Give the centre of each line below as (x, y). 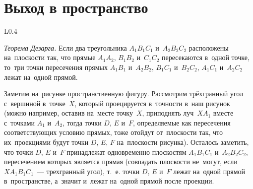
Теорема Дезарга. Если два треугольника (65, 47)
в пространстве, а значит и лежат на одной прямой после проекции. (109, 181)
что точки (19, 152)
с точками (19, 122)
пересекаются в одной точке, (206, 57)
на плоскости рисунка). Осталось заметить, (183, 142)
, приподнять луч (168, 113)
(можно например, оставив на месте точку (68, 113)
